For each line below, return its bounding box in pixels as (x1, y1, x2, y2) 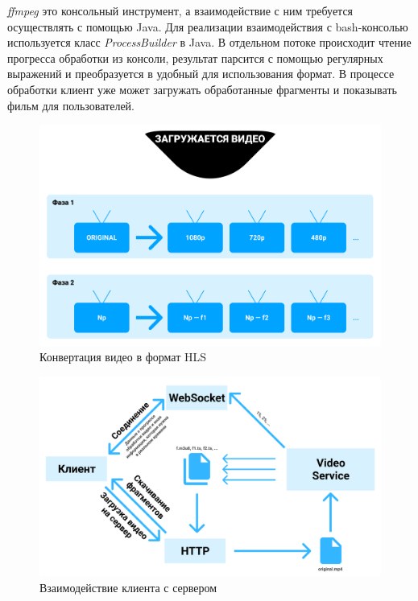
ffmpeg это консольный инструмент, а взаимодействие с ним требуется (7, 2, 354, 19)
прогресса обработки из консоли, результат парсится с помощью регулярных (7, 49, 383, 66)
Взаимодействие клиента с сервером (39, 578, 217, 595)
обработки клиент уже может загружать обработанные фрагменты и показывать (7, 80, 397, 97)
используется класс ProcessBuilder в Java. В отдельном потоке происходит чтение (7, 34, 412, 51)
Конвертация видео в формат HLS (39, 348, 206, 365)
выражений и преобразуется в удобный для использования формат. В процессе (7, 65, 395, 82)
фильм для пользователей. (7, 97, 135, 113)
